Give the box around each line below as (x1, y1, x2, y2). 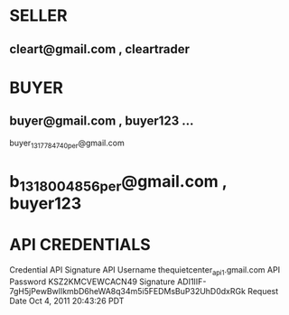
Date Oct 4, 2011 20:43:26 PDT (9, 295, 125, 306)
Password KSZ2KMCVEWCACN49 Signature (9, 276, 176, 287)
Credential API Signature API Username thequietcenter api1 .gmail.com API (9, 264, 281, 277)
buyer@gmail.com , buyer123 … (9, 114, 194, 129)
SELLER (9, 5, 68, 26)
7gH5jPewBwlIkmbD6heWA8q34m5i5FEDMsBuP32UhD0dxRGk (9, 285, 247, 296)
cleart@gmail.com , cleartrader (9, 42, 191, 57)
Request (247, 285, 279, 296)
